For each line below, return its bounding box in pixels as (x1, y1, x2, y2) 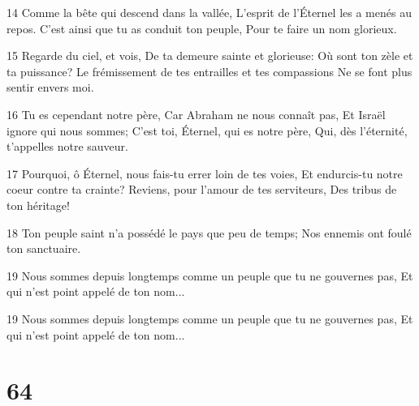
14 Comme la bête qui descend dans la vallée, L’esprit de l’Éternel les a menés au (6, 4, 412, 20)
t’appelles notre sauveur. (6, 138, 128, 155)
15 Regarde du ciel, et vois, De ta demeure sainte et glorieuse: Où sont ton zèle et (6, 47, 413, 64)
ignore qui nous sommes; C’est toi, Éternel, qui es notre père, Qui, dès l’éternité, (6, 122, 408, 139)
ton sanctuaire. (6, 240, 81, 257)
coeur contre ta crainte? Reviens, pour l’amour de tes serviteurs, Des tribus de (6, 181, 397, 198)
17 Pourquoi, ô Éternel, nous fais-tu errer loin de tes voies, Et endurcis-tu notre (6, 165, 403, 182)
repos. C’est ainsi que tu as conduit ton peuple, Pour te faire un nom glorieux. (6, 19, 397, 36)
